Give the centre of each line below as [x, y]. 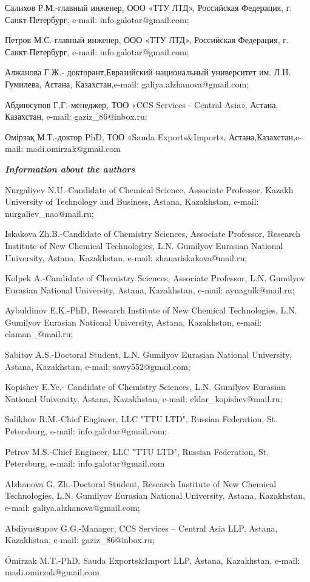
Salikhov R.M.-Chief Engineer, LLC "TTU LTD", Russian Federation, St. [141, 419]
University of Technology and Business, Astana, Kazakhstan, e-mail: [132, 201]
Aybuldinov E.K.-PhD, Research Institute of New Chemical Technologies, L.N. [151, 310]
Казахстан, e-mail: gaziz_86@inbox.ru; [76, 116]
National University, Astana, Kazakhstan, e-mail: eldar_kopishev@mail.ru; [144, 398]
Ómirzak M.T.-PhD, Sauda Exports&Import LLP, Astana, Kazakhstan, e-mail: [153, 560]
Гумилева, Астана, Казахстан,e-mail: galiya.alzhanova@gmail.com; [127, 84]
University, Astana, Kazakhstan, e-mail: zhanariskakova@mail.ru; [126, 257]
